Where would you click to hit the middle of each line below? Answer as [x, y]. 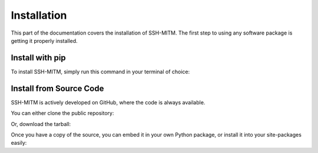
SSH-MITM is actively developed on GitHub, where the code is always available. [108, 102]
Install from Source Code [57, 88]
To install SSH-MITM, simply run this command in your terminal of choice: [100, 72]
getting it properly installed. [44, 40]
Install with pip [38, 58]
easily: [19, 143]
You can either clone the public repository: [62, 113]
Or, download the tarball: [41, 124]
